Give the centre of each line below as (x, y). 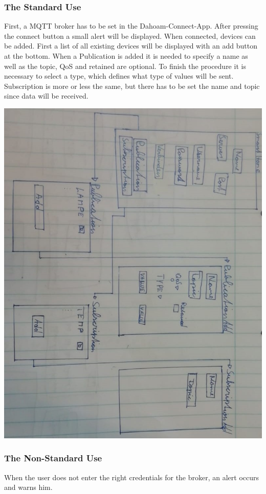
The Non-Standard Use (53, 458)
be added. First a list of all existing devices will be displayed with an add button (131, 46)
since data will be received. (46, 96)
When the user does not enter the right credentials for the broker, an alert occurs (132, 477)
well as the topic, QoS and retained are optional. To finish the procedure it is (125, 66)
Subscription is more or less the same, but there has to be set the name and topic (132, 86)
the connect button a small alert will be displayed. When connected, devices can (130, 36)
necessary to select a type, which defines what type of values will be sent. (119, 76)
